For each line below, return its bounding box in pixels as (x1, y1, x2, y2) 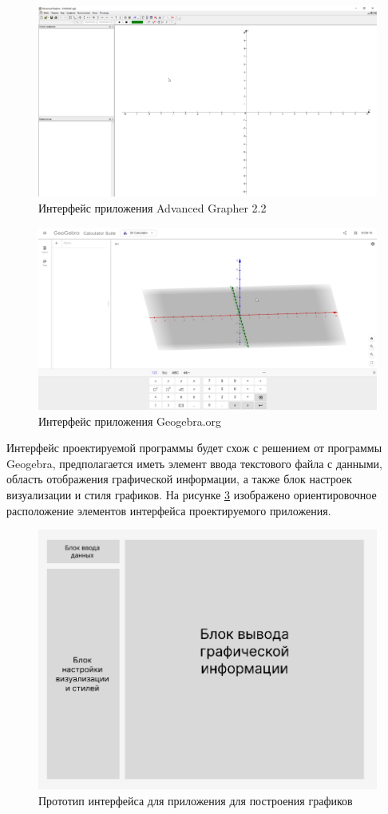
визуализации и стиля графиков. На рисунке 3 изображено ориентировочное (6, 486, 377, 503)
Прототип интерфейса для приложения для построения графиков (38, 792, 353, 808)
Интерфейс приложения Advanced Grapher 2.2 (38, 199, 267, 216)
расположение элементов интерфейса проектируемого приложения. (6, 502, 331, 518)
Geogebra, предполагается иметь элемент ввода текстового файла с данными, (6, 455, 382, 471)
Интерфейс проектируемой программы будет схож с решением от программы (6, 439, 382, 456)
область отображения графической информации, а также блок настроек (6, 471, 352, 487)
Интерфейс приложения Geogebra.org (38, 412, 222, 429)
